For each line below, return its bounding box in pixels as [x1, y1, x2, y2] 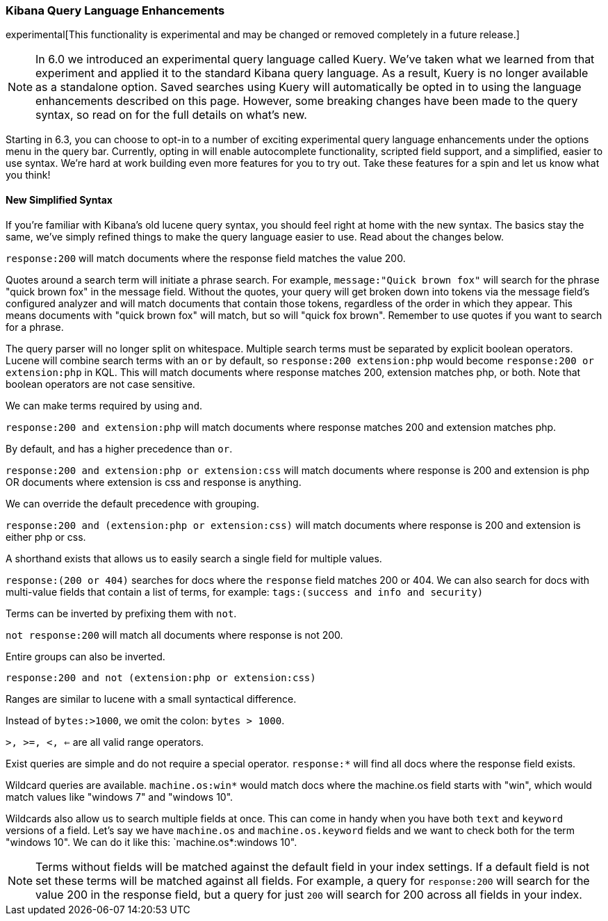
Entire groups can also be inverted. [6, 650, 165, 662]
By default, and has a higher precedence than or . [6, 442, 233, 455]
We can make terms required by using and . [6, 399, 203, 411]
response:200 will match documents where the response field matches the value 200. [6, 252, 406, 264]
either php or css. [6, 530, 86, 543]
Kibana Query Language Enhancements [6, 3, 225, 17]
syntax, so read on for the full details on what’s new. [35, 108, 307, 122]
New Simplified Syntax [6, 193, 113, 206]
